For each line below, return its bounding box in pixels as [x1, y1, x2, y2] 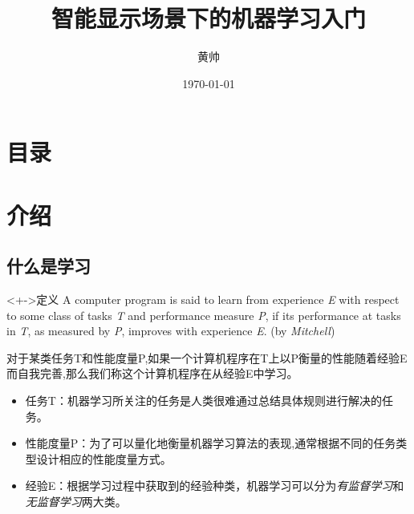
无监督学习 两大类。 [25, 493, 127, 510]
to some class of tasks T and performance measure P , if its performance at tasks [6, 306, 401, 323]
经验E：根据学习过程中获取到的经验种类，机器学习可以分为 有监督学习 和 [25, 477, 404, 494]
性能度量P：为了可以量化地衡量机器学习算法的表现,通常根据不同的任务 [25, 435, 396, 451]
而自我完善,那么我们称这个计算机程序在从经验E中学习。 [6, 365, 298, 382]
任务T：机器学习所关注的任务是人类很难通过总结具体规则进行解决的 [25, 392, 382, 409]
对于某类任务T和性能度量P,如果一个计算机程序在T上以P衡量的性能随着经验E [6, 349, 408, 366]
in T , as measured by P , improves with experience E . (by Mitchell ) [6, 322, 335, 339]
